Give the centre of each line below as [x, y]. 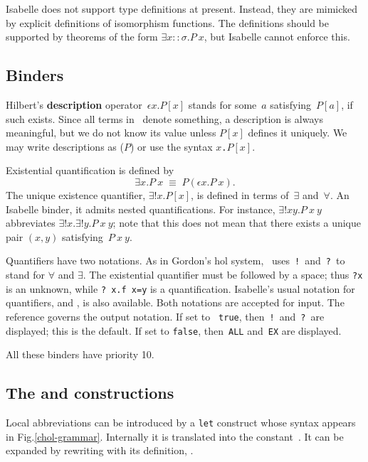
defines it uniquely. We [298, 133]
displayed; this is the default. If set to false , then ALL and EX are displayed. [174, 330]
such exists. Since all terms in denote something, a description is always [164, 118]
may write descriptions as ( [65, 146]
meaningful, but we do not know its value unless [111, 133]
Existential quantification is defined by [90, 170]
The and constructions [90, 393]
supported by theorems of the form [82, 37]
